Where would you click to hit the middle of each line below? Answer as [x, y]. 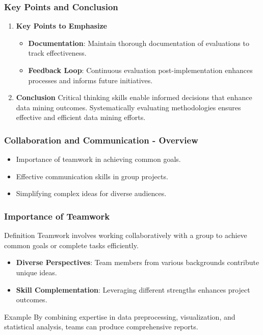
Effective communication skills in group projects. [92, 176]
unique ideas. [36, 272]
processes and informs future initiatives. [90, 80]
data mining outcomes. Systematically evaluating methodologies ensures [128, 107]
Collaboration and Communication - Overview [101, 140]
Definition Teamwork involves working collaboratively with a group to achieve [126, 235]
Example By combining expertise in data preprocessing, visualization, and [120, 316]
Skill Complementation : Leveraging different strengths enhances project [133, 289]
